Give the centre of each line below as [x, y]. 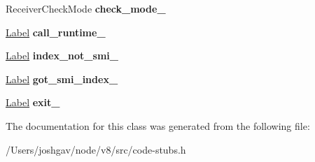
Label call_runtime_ [56, 32]
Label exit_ [33, 102]
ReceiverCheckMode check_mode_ [86, 8]
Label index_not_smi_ [62, 56]
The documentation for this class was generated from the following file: [158, 125]
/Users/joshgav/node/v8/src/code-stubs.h [96, 149]
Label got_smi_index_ [62, 79]
